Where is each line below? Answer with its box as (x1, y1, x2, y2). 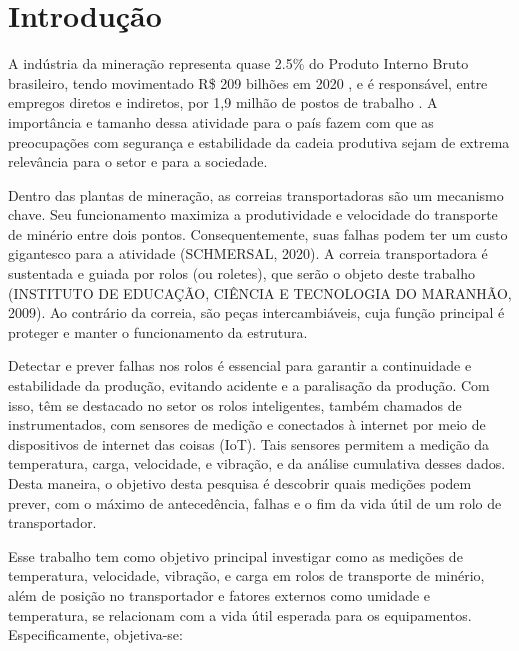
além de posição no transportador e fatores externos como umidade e (8, 584, 431, 605)
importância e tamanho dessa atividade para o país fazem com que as (8, 111, 434, 132)
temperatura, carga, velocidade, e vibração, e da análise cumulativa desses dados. (8, 453, 506, 474)
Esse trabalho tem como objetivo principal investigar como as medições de (8, 545, 463, 566)
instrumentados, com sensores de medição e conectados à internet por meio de (8, 414, 486, 435)
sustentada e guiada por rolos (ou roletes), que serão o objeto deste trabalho (8, 263, 475, 284)
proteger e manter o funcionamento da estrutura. (8, 321, 308, 342)
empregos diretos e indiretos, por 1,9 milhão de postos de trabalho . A (8, 92, 438, 113)
